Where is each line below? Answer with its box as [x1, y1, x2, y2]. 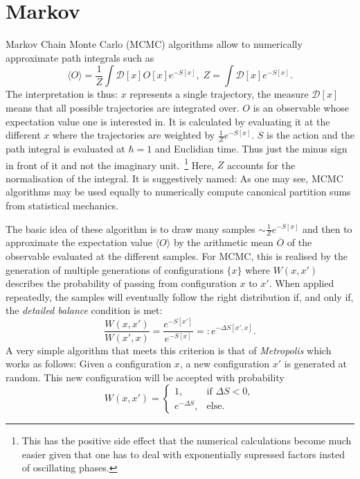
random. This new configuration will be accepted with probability [6, 369, 285, 384]
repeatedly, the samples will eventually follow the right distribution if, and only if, [6, 289, 354, 304]
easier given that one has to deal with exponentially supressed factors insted [21, 446, 345, 461]
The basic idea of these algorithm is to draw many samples [6, 221, 255, 236]
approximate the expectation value [6, 235, 152, 250]
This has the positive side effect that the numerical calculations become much [21, 433, 352, 448]
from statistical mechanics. [6, 198, 118, 212]
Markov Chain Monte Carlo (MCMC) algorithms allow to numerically [6, 37, 303, 51]
